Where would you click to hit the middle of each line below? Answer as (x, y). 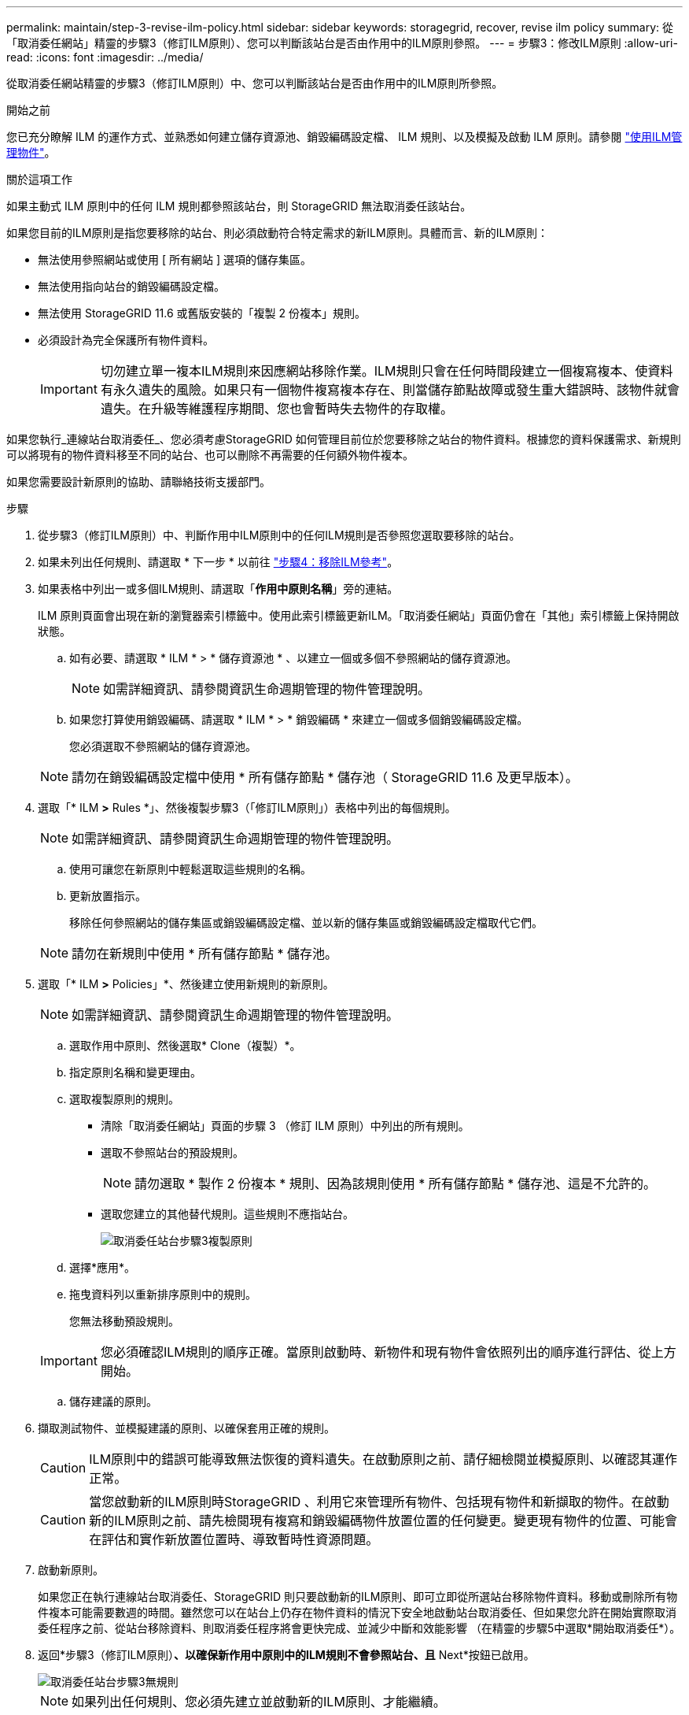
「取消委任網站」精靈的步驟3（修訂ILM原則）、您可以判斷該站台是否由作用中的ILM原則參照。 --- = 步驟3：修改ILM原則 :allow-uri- (342, 43)
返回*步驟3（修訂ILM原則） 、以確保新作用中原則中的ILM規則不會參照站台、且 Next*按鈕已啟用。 (286, 1655)
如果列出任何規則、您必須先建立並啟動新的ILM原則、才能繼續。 (259, 1702)
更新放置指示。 (108, 896)
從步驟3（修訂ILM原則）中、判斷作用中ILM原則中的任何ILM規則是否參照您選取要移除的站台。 (279, 535)
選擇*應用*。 (103, 1267)
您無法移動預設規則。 (124, 1321)
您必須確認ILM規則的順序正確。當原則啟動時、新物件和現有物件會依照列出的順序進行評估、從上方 (388, 1352)
